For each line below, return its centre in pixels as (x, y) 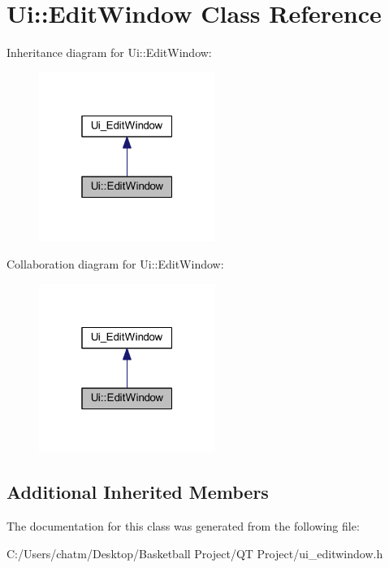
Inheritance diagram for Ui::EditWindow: (109, 52)
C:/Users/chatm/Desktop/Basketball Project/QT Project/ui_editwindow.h (195, 553)
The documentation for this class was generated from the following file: (183, 526)
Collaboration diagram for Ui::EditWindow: (115, 264)
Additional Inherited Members (138, 492)
